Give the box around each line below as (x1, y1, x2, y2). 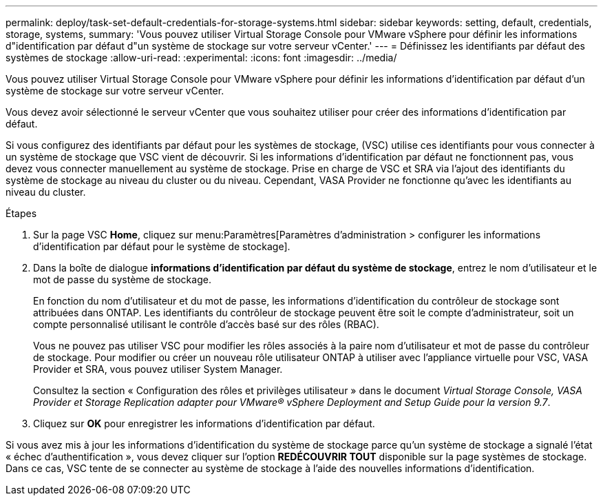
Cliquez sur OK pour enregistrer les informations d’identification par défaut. (33, 418, 375, 429)
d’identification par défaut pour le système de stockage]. (33, 241, 290, 252)
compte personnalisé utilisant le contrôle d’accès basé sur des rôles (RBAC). (33, 318, 379, 330)
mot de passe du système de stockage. (33, 274, 211, 285)
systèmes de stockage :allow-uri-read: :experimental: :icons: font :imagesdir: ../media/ (6, 52, 397, 63)
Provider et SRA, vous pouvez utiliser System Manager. (33, 363, 283, 375)
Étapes (6, 207, 37, 219)
